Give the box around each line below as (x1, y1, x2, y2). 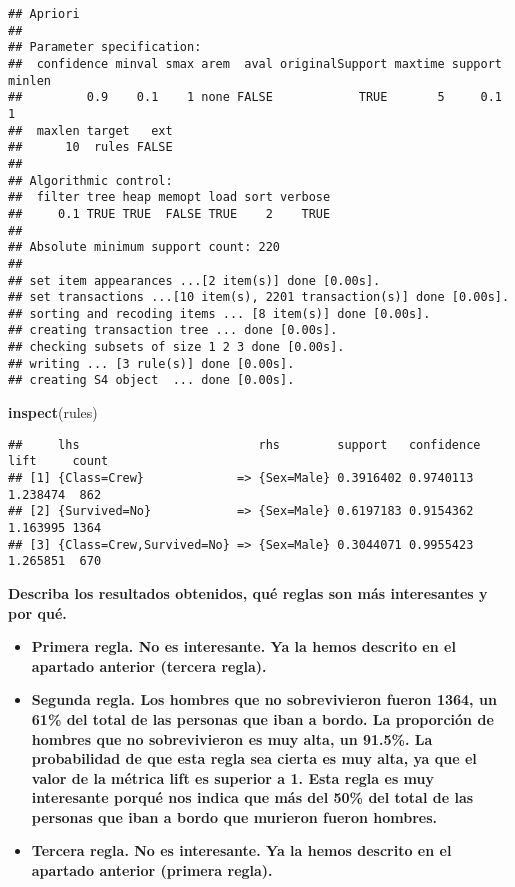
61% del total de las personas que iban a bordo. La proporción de (31, 708, 494, 729)
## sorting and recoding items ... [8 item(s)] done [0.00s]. (8, 306, 431, 321)
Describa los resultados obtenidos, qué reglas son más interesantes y (8, 582, 488, 603)
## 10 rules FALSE (8, 140, 173, 155)
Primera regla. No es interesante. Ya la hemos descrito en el (31, 636, 456, 657)
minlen (8, 73, 51, 88)
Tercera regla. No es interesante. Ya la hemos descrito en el (31, 840, 452, 861)
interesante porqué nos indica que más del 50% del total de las (31, 787, 474, 808)
